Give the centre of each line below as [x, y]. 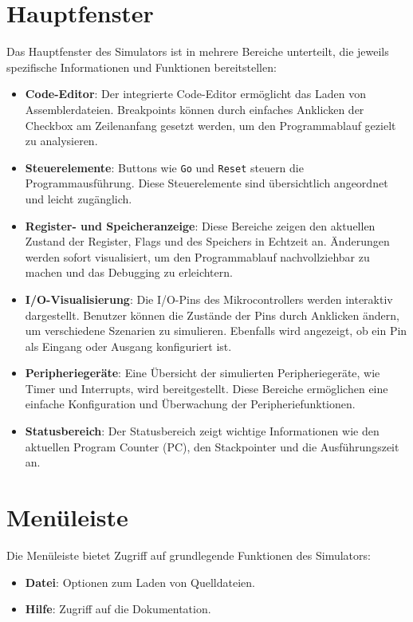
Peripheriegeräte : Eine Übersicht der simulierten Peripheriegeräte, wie [203, 373]
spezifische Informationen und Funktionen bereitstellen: [142, 67]
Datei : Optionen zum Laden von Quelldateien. [140, 582]
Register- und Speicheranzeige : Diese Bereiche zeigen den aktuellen [200, 225]
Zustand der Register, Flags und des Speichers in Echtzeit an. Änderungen [207, 241]
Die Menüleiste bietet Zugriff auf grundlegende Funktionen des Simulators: [189, 555]
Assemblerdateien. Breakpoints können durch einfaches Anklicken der [195, 109]
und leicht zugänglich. [79, 198]
